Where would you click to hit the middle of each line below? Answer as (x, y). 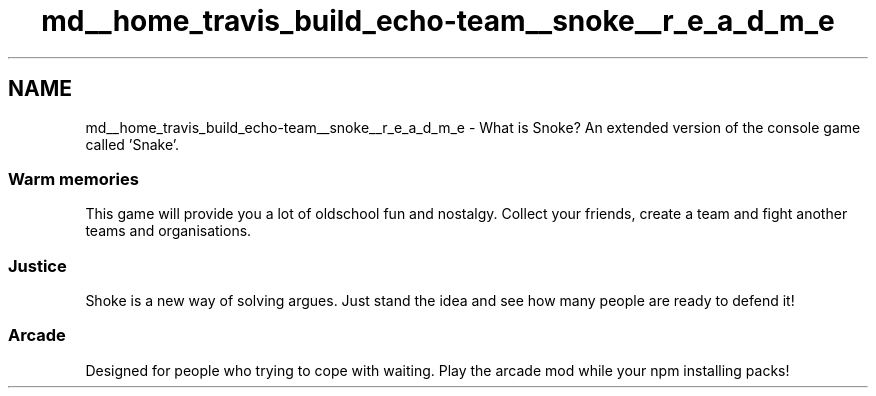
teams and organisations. (168, 231)
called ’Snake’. (132, 144)
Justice (37, 265)
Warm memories (73, 178)
